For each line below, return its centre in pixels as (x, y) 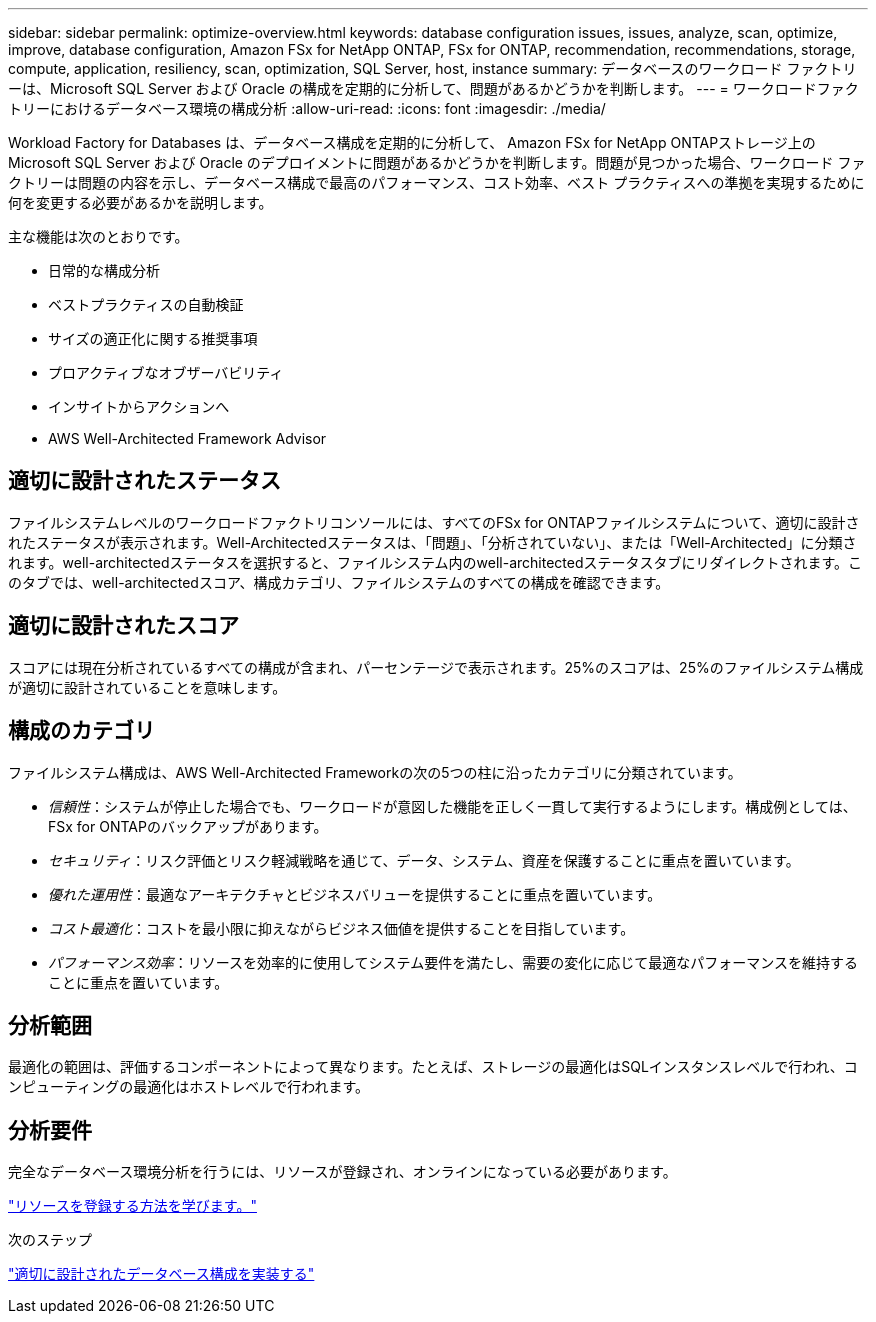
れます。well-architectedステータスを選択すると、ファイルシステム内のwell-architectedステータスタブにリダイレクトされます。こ (435, 562)
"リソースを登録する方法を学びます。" (132, 1206)
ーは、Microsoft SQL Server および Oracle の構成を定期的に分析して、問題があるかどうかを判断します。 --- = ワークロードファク (433, 88)
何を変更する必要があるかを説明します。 (140, 202)
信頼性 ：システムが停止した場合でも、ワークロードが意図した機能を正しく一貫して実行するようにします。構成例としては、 (452, 806)
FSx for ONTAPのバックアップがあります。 (188, 826)
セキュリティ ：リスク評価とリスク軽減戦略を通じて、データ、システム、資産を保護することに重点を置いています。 (424, 860)
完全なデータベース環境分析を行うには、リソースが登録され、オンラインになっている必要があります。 (342, 1172)
